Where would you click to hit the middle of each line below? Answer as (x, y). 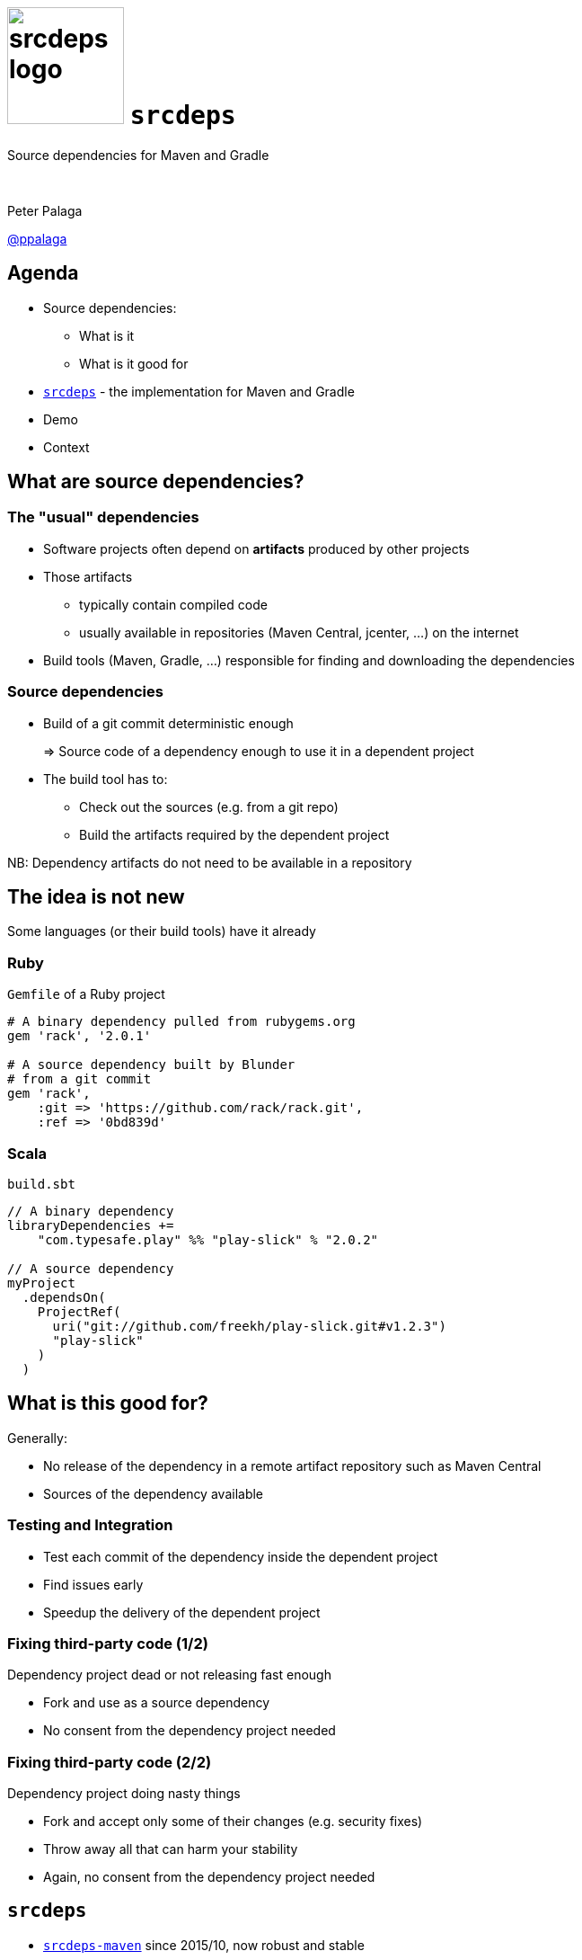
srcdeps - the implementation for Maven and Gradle (199, 391)
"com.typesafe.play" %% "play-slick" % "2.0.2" (208, 1239)
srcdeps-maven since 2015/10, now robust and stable (204, 1945)
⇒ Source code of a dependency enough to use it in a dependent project (259, 751)
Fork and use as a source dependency (157, 1703)
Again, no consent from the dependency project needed (209, 1877)
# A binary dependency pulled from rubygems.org (181, 1022)
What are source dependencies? (156, 482)
